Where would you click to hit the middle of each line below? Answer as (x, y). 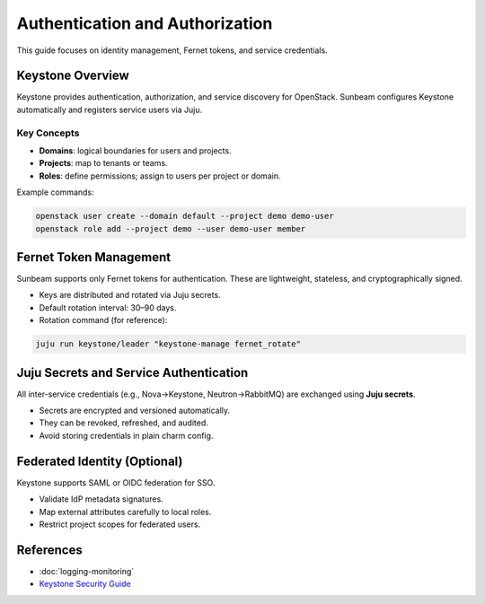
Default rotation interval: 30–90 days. (108, 307)
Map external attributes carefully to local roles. (125, 512)
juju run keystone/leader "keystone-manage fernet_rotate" (168, 344)
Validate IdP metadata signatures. (101, 499)
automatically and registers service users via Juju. (109, 109)
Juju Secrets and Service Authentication (132, 372)
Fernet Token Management (93, 257)
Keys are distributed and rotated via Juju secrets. (130, 295)
